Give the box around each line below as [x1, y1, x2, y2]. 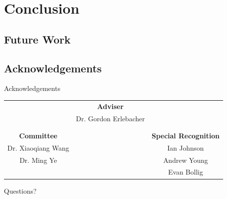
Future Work [4, 31, 71, 46]
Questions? [4, 185, 37, 196]
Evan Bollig [168, 167, 203, 177]
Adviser [97, 101, 124, 111]
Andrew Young [163, 155, 208, 165]
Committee [19, 130, 58, 140]
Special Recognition [151, 130, 220, 140]
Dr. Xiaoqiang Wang [7, 142, 69, 153]
